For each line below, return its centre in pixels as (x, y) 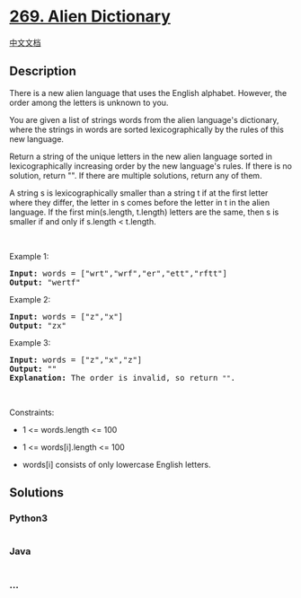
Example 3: (30, 342)
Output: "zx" (38, 325)
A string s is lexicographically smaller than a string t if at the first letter (139, 193)
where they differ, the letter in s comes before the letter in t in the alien (140, 202)
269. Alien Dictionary (90, 17)
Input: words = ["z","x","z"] (76, 360)
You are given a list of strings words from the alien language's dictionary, (144, 119)
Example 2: (30, 299)
